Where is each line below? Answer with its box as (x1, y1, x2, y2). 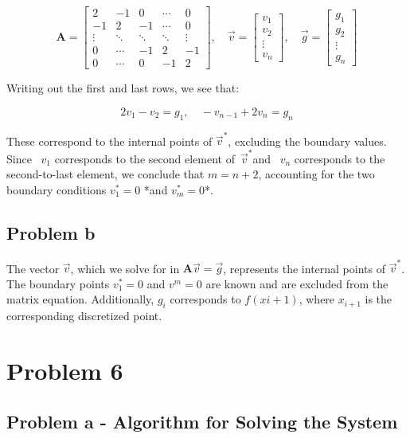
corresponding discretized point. (6, 307, 162, 324)
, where (299, 291, 335, 307)
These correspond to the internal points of (6, 132, 213, 149)
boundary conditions (6, 181, 107, 197)
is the (365, 291, 392, 307)
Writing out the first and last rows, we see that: (6, 80, 240, 96)
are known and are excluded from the (205, 275, 389, 291)
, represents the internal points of (223, 260, 385, 276)
